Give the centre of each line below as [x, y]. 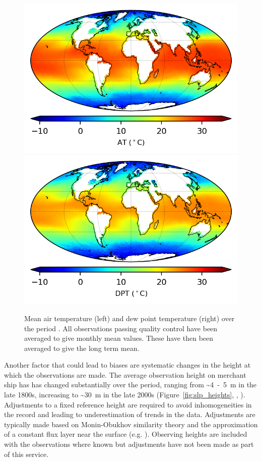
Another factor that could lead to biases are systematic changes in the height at [127, 365]
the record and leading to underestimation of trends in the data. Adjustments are [130, 414]
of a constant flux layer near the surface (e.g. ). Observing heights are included [126, 434]
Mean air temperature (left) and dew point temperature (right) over [129, 318]
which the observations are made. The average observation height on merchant [125, 374]
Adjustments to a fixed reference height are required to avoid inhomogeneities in [128, 404]
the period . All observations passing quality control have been [121, 328]
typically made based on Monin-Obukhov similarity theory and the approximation [131, 424]
